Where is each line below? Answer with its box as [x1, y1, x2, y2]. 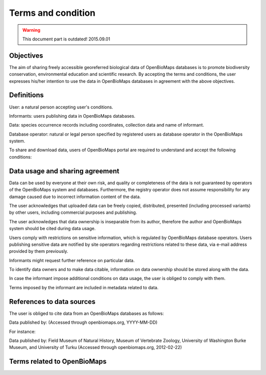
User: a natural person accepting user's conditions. [9, 104, 113, 110]
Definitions [9, 91, 44, 100]
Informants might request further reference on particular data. [9, 257, 135, 263]
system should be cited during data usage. [9, 226, 96, 232]
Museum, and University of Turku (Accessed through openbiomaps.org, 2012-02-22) [9, 344, 182, 350]
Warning [22, 27, 40, 33]
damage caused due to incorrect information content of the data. [9, 194, 141, 200]
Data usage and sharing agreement [9, 167, 120, 175]
